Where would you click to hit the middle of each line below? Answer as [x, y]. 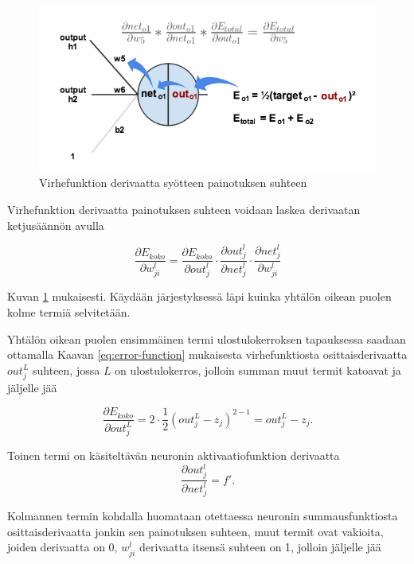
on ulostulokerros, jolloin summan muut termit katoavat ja [258, 370]
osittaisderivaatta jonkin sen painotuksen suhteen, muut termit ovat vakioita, [195, 531]
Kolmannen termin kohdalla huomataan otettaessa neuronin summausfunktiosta [203, 516]
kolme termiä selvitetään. [69, 312]
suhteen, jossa [66, 370]
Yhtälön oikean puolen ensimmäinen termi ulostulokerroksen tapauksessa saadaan [207, 338]
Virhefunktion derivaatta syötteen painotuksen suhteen [173, 183]
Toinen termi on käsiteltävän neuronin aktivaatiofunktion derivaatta [174, 455]
